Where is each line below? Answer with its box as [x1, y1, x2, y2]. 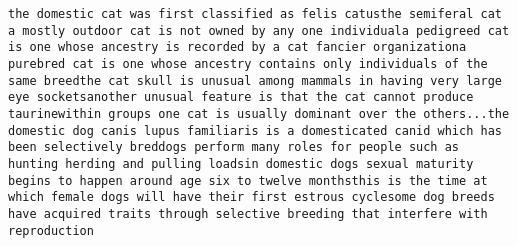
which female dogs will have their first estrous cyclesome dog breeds [8, 190, 495, 205]
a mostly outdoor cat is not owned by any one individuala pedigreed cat [8, 23, 510, 38]
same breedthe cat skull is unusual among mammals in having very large [8, 73, 502, 88]
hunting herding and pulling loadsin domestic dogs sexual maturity [8, 156, 474, 171]
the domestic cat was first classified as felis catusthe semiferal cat [8, 7, 502, 21]
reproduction [8, 223, 94, 238]
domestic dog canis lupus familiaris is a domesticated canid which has [8, 123, 502, 138]
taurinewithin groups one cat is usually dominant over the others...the [8, 106, 510, 121]
